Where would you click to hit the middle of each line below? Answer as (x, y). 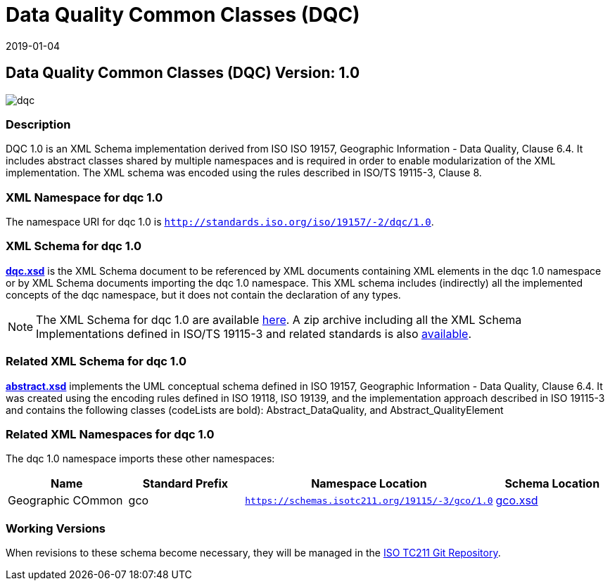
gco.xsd (517, 501)
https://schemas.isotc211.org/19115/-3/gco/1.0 (369, 500)
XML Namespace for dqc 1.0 (84, 197)
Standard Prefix (185, 484)
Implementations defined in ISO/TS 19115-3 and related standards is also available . (254, 333)
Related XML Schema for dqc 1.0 (96, 362)
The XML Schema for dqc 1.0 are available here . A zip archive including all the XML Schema (279, 319)
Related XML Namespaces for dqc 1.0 (110, 434)
